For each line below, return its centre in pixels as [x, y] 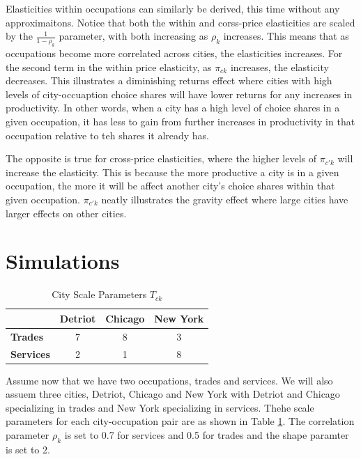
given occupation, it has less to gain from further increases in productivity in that [180, 121]
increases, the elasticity [279, 67]
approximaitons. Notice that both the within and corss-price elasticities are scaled [180, 22]
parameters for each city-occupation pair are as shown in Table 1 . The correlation [180, 421]
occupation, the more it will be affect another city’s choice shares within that [170, 186]
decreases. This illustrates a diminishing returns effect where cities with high [169, 80]
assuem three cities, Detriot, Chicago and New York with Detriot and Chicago [173, 394]
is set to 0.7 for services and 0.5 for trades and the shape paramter [207, 434]
